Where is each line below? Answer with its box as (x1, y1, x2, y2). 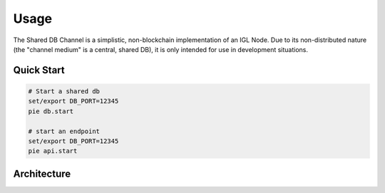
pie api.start (28, 147, 78, 155)
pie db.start (28, 107, 74, 115)
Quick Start (13, 64, 65, 76)
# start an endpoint (28, 127, 100, 135)
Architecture (13, 167, 71, 179)
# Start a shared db (28, 87, 100, 95)
